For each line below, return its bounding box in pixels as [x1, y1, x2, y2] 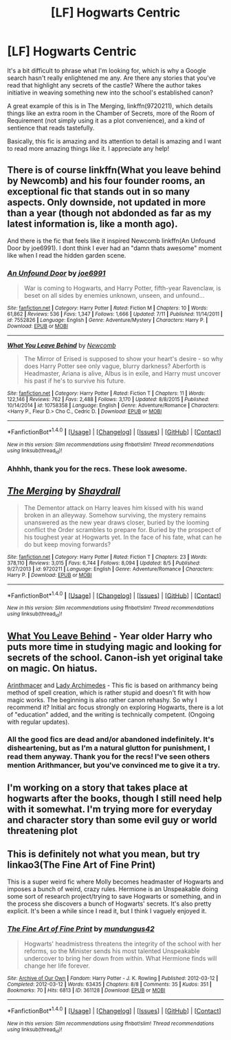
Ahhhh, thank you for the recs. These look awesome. [7, 464, 188, 473]
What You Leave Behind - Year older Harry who [7, 631, 213, 642]
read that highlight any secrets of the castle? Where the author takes [7, 81, 201, 89]
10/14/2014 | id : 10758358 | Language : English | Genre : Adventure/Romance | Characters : [7, 402, 219, 409]
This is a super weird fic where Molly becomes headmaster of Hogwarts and [7, 877, 224, 886]
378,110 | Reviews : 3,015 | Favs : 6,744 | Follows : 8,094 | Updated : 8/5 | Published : [7, 560, 201, 567]
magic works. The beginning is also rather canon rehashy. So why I [7, 695, 197, 704]
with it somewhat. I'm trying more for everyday [7, 803, 212, 815]
